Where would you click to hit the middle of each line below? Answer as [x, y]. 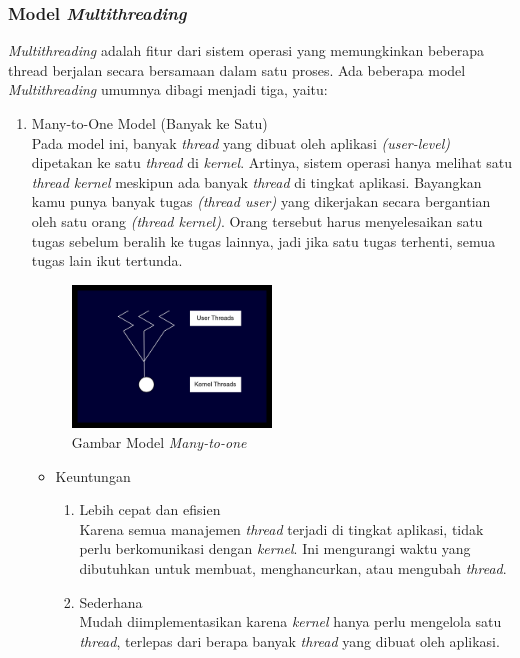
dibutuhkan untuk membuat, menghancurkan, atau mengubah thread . [293, 567]
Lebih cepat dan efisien [150, 509]
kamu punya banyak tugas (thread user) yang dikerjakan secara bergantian [261, 201]
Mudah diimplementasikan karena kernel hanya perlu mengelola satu [290, 621]
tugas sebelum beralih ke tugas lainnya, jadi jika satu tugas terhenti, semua [263, 240]
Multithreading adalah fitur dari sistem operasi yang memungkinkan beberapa [246, 50]
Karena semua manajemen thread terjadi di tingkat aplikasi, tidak [281, 528]
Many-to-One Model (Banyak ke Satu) [149, 123]
